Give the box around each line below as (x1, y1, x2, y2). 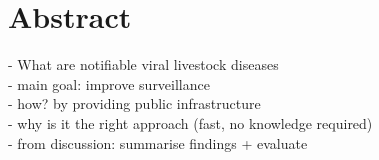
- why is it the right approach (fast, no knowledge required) (8, 112, 373, 133)
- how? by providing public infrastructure (8, 93, 261, 114)
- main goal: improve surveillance (8, 73, 210, 94)
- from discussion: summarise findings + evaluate (8, 132, 308, 153)
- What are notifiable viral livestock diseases (8, 54, 279, 75)
